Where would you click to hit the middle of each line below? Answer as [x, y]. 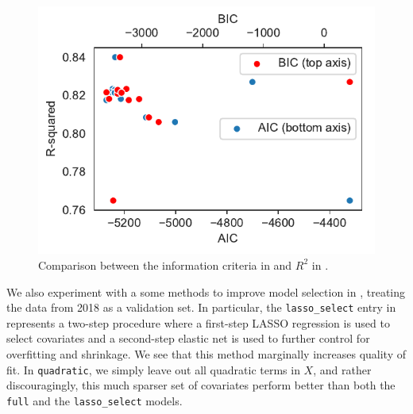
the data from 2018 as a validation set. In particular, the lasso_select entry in [201, 307]
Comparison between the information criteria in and [165, 264]
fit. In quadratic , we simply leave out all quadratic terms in [153, 369]
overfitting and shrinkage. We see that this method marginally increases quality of [206, 354]
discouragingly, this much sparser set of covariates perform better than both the [201, 385]
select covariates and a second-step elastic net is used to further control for [188, 338]
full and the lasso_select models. [95, 400]
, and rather [342, 369]
